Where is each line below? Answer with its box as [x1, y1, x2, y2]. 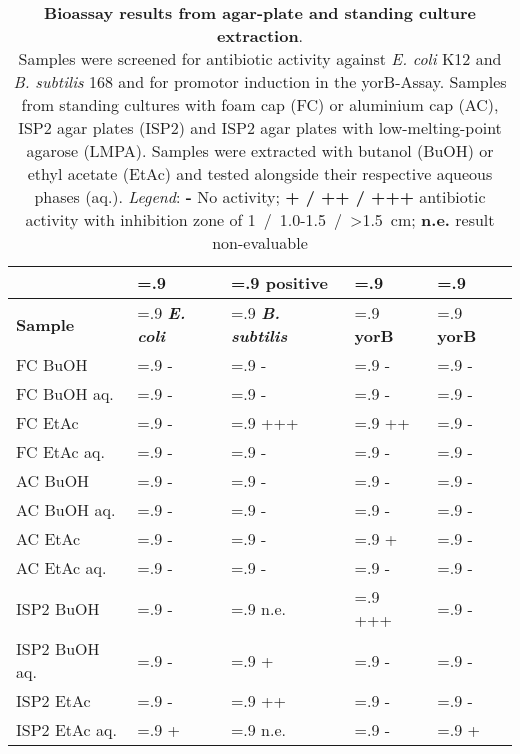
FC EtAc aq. [16, 440, 105, 463]
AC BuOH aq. [16, 498, 116, 521]
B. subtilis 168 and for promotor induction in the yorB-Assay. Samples [13, 70, 507, 93]
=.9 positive [230, 271, 328, 294]
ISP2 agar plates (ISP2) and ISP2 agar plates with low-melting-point [18, 116, 502, 139]
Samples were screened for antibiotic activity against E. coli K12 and [18, 47, 502, 70]
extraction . [216, 24, 304, 47]
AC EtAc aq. [16, 556, 107, 579]
